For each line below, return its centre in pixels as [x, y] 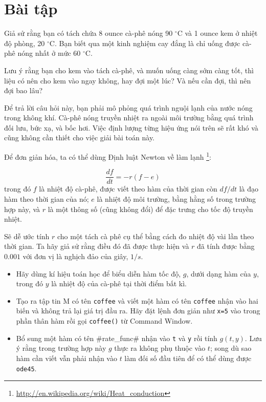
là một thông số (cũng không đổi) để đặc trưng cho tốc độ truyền [150, 209]
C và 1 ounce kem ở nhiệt [217, 33]
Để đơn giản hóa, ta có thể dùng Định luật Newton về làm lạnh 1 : [108, 156]
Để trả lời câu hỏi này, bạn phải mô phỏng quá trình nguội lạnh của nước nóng [128, 107]
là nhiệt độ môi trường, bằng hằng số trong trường [176, 198]
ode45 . [26, 368]
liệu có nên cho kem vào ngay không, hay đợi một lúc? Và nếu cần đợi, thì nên [128, 80]
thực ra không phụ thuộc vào [160, 348]
